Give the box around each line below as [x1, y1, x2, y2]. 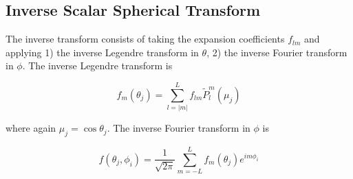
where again [6, 121, 56, 135]
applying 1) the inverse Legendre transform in [6, 45, 199, 59]
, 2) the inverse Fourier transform [206, 45, 347, 59]
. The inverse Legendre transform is [22, 58, 173, 73]
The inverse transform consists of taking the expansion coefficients [6, 32, 285, 46]
